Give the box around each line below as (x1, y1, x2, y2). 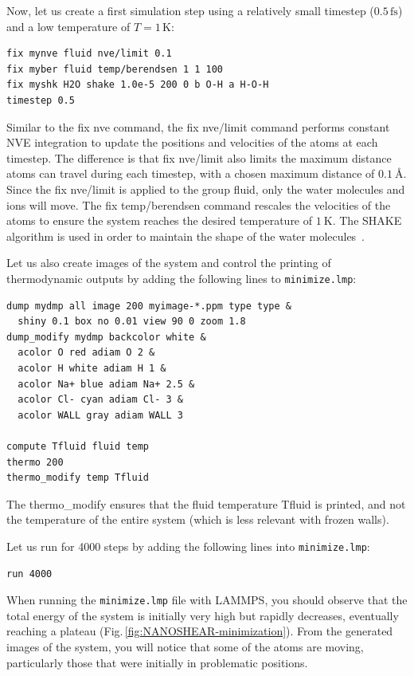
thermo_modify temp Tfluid (6, 472, 149, 484)
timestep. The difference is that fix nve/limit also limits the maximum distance (6, 149, 392, 166)
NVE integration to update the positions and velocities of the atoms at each (6, 134, 378, 151)
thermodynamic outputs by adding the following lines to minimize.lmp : (6, 269, 357, 286)
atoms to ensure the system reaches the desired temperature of (6, 212, 313, 229)
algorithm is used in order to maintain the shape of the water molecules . (6, 227, 365, 244)
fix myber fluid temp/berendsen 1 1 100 (6, 63, 224, 75)
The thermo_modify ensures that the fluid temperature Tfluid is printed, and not (6, 495, 406, 512)
